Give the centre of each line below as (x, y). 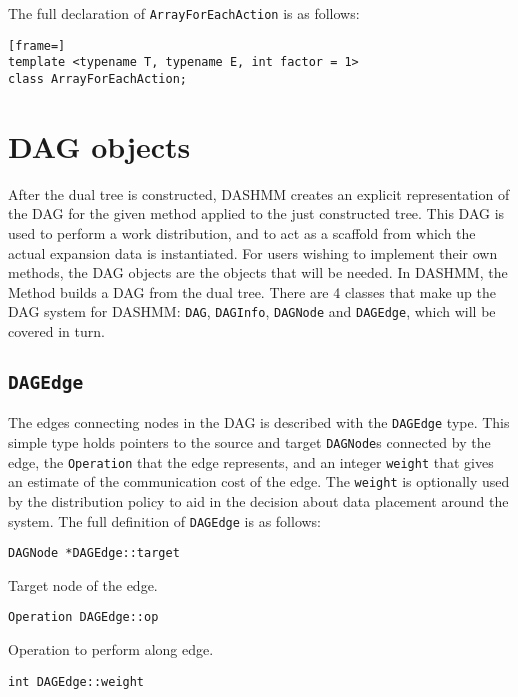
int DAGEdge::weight (76, 681)
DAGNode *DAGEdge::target (94, 553)
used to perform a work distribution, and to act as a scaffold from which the (242, 232)
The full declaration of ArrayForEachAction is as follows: (184, 13)
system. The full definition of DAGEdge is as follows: (165, 520)
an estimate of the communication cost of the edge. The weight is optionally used (259, 481)
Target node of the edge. (83, 584)
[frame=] (37, 45)
